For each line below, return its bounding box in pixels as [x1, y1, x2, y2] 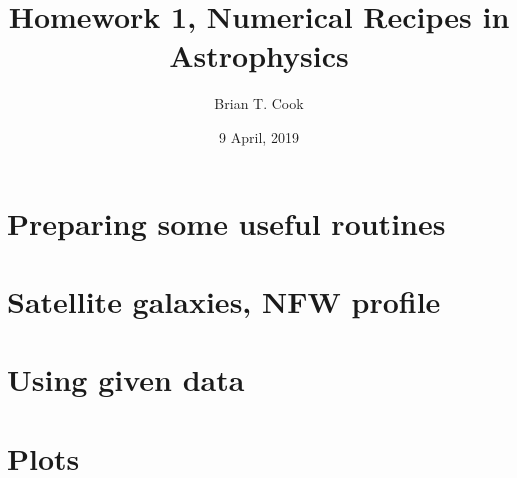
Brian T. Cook [214, 93, 304, 114]
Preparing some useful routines [7, 202, 446, 243]
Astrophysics [169, 35, 349, 76]
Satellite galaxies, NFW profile [7, 280, 441, 321]
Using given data [7, 359, 245, 400]
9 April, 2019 [219, 126, 299, 147]
